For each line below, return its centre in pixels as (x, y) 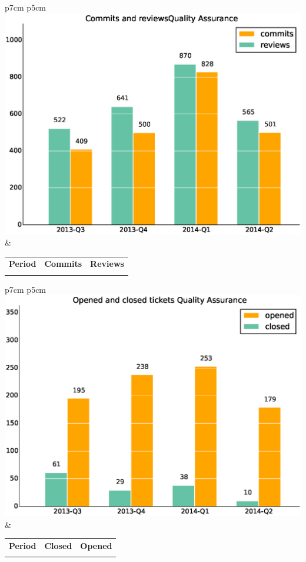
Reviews (107, 264)
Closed (58, 545)
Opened (96, 545)
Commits (63, 264)
